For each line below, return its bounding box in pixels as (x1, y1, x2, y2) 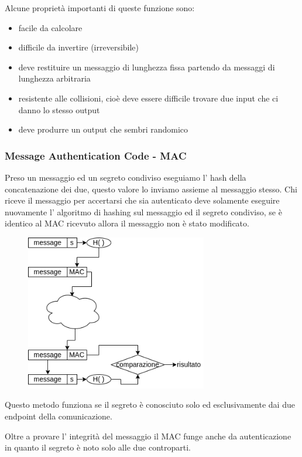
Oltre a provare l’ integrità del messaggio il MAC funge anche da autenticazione (5, 429, 291, 442)
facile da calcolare (18, 21, 83, 33)
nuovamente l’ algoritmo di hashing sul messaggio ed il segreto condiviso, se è (5, 205, 282, 218)
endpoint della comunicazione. (5, 409, 112, 422)
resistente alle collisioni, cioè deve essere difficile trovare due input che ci (18, 92, 279, 104)
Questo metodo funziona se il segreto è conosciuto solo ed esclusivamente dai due (5, 398, 295, 411)
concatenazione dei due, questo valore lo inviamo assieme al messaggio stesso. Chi (5, 182, 297, 195)
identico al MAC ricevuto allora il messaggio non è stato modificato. (5, 217, 249, 229)
